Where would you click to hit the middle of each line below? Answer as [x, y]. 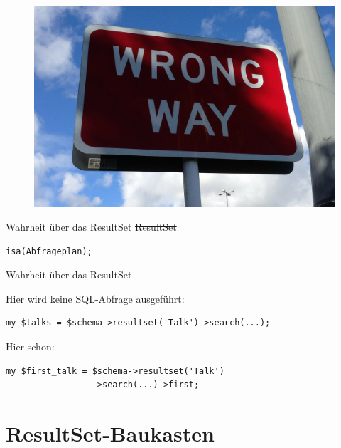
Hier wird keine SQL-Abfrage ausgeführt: [95, 298]
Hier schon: [30, 346]
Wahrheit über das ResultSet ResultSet [91, 226]
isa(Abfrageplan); [49, 251]
